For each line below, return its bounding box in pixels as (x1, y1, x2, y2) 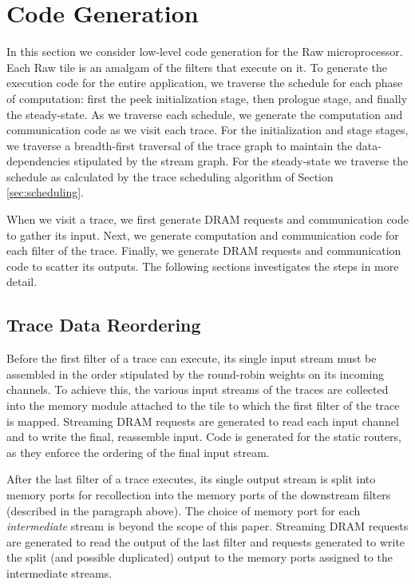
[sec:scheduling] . (6, 184, 85, 201)
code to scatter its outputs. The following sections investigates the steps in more (6, 257, 399, 274)
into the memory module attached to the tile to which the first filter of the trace (6, 397, 400, 414)
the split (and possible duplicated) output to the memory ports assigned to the (6, 549, 393, 566)
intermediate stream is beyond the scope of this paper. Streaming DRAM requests (6, 518, 409, 534)
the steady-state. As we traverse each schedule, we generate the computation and (6, 105, 403, 122)
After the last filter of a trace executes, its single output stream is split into (6, 471, 376, 487)
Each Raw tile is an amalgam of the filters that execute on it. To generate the (6, 58, 387, 75)
